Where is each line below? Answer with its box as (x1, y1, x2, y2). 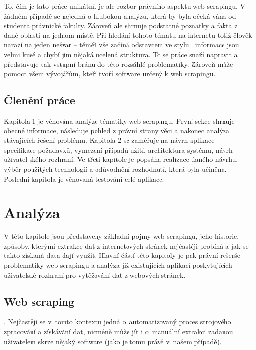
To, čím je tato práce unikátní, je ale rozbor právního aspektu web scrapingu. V (4, 1, 245, 11)
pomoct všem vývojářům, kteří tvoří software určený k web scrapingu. (4, 68, 216, 79)
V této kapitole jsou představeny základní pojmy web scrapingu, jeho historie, (4, 231, 239, 241)
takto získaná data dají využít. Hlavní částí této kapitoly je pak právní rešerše (4, 250, 240, 260)
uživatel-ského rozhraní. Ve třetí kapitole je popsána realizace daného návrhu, (4, 154, 238, 164)
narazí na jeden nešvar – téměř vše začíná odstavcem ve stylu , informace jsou (4, 39, 239, 50)
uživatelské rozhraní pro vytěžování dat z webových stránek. (4, 269, 186, 280)
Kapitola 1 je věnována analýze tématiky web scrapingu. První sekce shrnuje (4, 115, 235, 126)
